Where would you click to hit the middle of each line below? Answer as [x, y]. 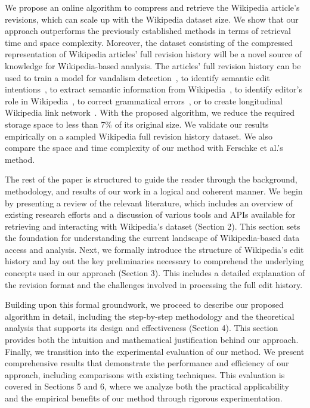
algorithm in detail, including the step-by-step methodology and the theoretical [150, 316]
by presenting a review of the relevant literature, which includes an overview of [149, 203]
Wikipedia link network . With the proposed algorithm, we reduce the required [150, 112]
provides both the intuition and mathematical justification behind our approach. [152, 340]
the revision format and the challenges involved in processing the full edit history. [154, 284]
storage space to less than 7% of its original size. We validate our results [137, 124]
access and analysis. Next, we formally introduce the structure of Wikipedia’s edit [154, 249]
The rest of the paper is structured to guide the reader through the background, [151, 179]
